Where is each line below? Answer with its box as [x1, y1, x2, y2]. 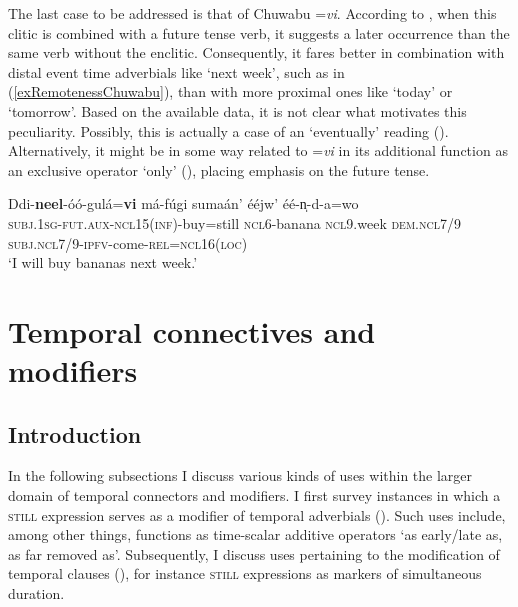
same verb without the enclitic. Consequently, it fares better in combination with [8, 42, 505, 63]
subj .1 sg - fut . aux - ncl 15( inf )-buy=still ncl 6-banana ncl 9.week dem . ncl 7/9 [8, 212, 461, 233]
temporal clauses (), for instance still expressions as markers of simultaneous [8, 563, 482, 584]
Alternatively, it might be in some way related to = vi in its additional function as [8, 140, 508, 161]
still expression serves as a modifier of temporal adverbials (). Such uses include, [8, 504, 506, 525]
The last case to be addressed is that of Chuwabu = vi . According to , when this [8, 3, 497, 23]
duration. [8, 583, 65, 604]
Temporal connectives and [8, 310, 376, 351]
